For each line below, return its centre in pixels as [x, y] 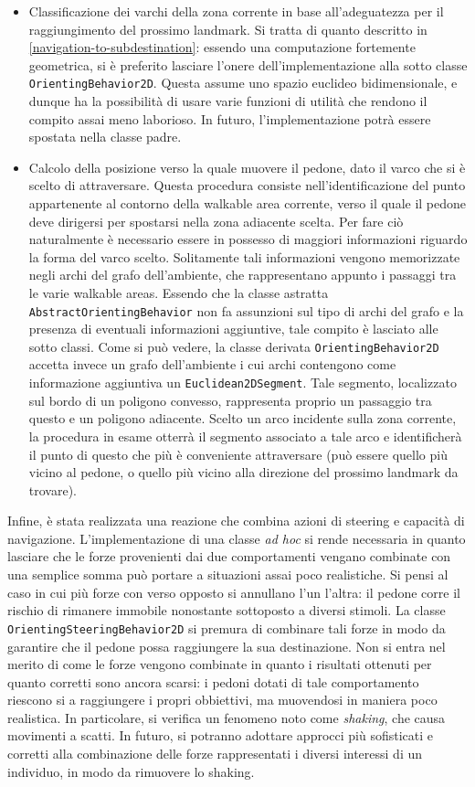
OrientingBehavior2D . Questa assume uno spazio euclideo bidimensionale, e [243, 83]
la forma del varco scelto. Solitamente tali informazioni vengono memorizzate [244, 256]
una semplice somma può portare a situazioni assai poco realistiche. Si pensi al [228, 574]
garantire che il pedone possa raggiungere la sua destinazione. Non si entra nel [227, 646]
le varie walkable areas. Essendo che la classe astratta [179, 292]
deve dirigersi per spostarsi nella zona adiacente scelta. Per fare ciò [216, 221]
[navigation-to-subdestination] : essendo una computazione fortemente [222, 47]
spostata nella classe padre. [105, 137]
